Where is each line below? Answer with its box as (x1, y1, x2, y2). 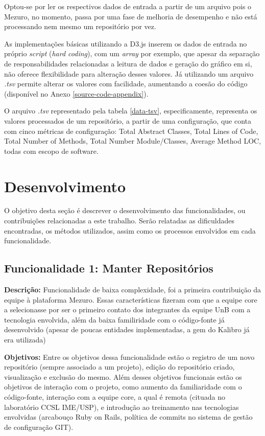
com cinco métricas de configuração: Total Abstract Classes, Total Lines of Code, (4, 125, 258, 136)
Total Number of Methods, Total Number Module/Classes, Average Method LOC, (4, 135, 261, 146)
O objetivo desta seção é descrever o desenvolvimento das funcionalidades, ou (4, 205, 246, 216)
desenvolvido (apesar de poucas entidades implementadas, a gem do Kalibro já (4, 324, 250, 335)
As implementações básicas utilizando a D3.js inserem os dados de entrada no (4, 38, 247, 49)
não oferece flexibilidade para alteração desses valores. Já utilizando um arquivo (4, 68, 254, 79)
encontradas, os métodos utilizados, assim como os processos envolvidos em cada (4, 225, 256, 236)
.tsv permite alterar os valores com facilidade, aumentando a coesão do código (4, 78, 248, 89)
